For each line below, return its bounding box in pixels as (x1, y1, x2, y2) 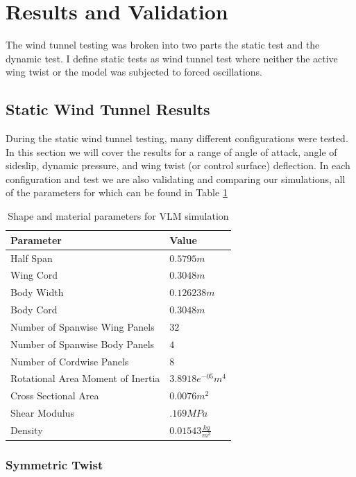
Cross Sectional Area (10, 388, 99, 403)
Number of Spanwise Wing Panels (10, 319, 155, 333)
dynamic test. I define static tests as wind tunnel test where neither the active (6, 51, 338, 65)
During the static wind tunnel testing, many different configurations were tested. (6, 131, 348, 146)
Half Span (10, 250, 53, 265)
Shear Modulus (10, 406, 74, 420)
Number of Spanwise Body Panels (10, 336, 155, 351)
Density (10, 423, 43, 437)
